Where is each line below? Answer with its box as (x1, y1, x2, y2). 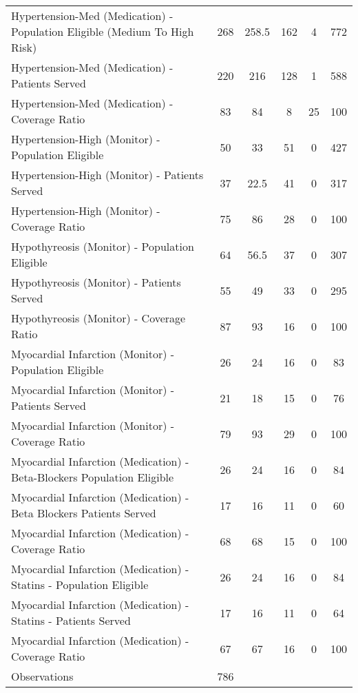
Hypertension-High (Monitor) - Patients (11, 167, 204, 183)
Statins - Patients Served (11, 612, 131, 628)
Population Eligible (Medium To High (11, 23, 194, 39)
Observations (11, 668, 74, 684)
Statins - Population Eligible (11, 577, 149, 592)
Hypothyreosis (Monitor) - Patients (11, 274, 181, 290)
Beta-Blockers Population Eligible (11, 469, 174, 485)
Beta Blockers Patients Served (11, 505, 156, 521)
